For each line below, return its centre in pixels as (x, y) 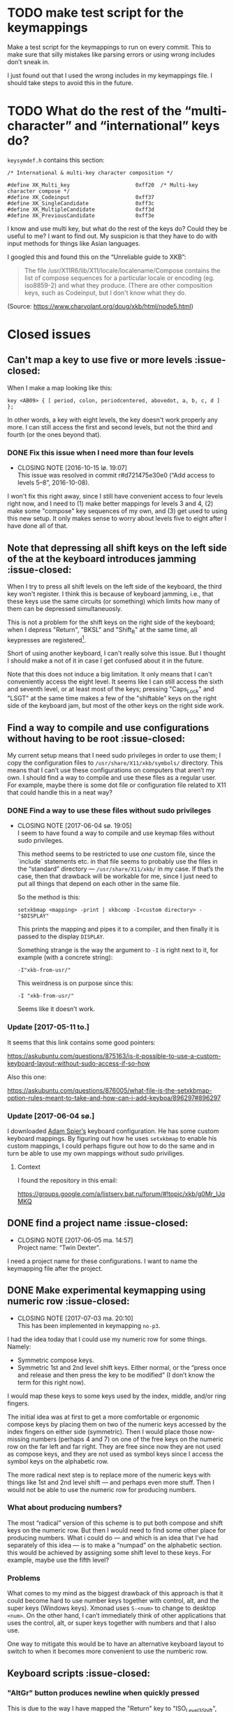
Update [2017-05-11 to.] (48, 1027)
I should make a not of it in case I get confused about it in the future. (105, 661)
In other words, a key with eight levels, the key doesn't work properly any (112, 420)
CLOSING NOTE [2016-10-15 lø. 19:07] (72, 468)
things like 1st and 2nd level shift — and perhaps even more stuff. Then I (111, 1482)
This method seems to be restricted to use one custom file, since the (116, 854)
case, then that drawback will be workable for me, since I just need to (117, 876)
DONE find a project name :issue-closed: (98, 1223)
